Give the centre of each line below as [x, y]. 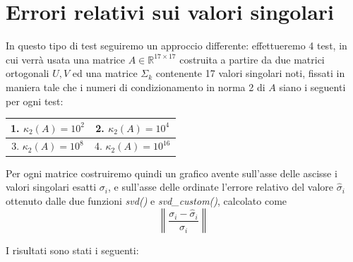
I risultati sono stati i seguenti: [72, 250]
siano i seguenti [312, 87]
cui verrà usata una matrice [65, 59]
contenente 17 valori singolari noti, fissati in [250, 73]
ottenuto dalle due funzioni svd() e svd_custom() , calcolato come [146, 200]
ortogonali [28, 73]
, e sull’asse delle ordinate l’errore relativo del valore [221, 187]
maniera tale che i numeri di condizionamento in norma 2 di [136, 87]
